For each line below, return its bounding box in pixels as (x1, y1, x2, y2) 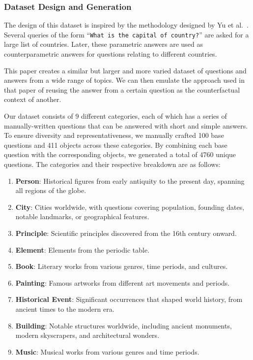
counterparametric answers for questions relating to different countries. (4, 49, 217, 59)
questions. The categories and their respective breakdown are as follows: (4, 159, 221, 169)
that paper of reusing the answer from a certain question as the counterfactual (4, 84, 240, 95)
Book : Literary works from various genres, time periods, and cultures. (15, 261, 228, 271)
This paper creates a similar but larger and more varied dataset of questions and (4, 65, 247, 75)
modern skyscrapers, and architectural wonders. (15, 330, 160, 340)
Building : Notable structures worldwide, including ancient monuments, (15, 320, 232, 330)
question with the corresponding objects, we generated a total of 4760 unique (4, 149, 236, 160)
